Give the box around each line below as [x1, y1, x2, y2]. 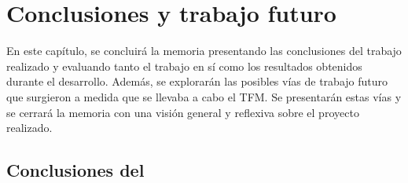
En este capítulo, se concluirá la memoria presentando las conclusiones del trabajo [6, 42, 402, 59]
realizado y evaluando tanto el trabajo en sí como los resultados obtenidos [6, 57, 362, 74]
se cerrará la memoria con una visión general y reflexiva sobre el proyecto [6, 104, 359, 120]
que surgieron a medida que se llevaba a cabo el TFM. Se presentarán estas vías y [6, 88, 402, 104]
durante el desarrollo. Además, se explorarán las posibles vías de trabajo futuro [6, 73, 388, 90]
